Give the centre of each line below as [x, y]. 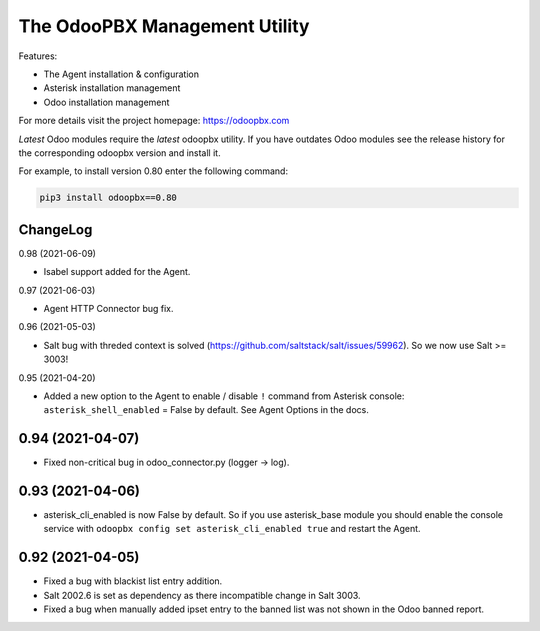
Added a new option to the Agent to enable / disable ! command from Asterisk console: [224, 396]
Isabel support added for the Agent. [117, 272]
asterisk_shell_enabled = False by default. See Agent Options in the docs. [206, 410]
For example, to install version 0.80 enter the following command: [153, 171]
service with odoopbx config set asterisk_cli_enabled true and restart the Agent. [232, 529]
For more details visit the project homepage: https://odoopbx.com [154, 121]
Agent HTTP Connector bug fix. [108, 308]
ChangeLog [55, 229]
